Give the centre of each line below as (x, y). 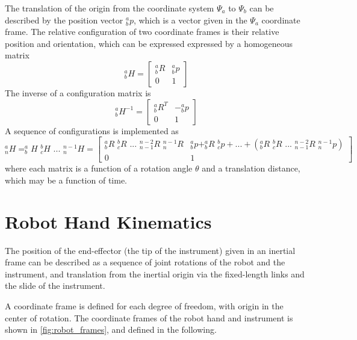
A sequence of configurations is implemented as (92, 130)
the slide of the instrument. (55, 286)
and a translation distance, (251, 168)
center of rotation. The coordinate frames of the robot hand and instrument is (149, 317)
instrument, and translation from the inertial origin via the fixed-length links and (155, 274)
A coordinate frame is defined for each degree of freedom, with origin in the (144, 305)
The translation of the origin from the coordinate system (110, 8)
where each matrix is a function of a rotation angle (99, 168)
